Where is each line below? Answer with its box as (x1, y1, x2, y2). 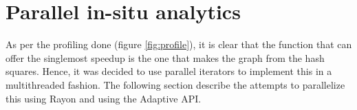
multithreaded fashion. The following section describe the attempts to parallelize (6, 77, 345, 91)
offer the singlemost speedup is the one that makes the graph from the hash (6, 50, 325, 65)
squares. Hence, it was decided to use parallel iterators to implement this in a (6, 64, 332, 78)
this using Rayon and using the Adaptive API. (6, 91, 202, 105)
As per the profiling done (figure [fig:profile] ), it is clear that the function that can (6, 37, 352, 52)
